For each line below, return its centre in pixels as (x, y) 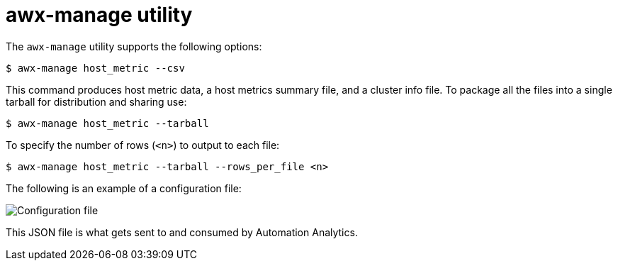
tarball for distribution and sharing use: (96, 101)
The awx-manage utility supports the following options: (134, 46)
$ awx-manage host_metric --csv (95, 68)
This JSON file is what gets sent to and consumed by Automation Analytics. (182, 232)
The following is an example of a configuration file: (124, 188)
